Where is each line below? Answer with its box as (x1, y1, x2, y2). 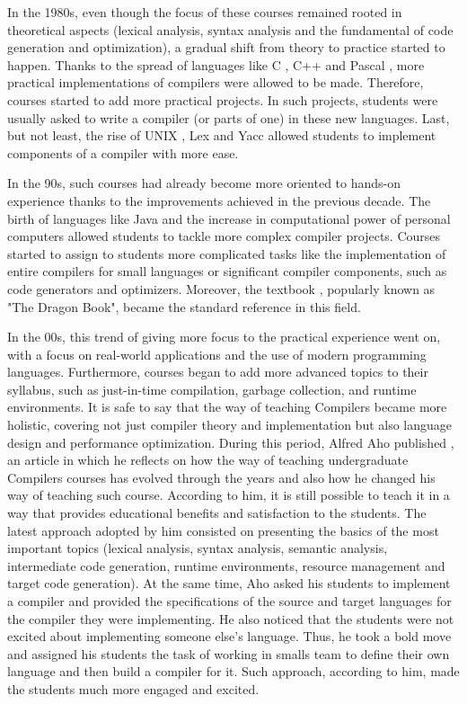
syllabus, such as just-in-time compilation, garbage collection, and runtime (7, 379, 417, 398)
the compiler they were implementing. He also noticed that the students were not (7, 609, 454, 628)
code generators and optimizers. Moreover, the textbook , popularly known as (7, 279, 436, 298)
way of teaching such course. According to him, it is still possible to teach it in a (7, 486, 450, 504)
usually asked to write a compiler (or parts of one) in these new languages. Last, (7, 108, 450, 127)
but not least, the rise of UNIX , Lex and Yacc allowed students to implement (7, 126, 436, 145)
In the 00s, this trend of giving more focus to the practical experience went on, (7, 327, 441, 346)
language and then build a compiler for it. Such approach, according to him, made (7, 662, 460, 681)
